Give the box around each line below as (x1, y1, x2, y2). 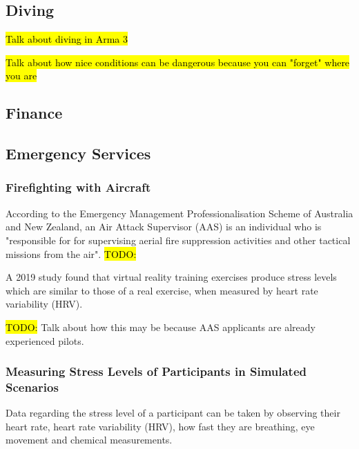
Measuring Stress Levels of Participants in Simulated (6, 363, 307, 380)
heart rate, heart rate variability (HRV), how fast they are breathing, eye (6, 419, 315, 433)
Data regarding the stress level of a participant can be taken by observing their (6, 406, 340, 420)
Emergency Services (6, 143, 151, 164)
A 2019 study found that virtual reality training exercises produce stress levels (6, 270, 337, 284)
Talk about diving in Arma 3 (6, 32, 128, 46)
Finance (6, 102, 63, 123)
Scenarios (6, 378, 59, 395)
